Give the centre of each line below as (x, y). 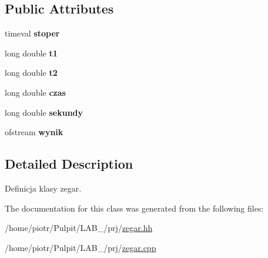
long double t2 (31, 73)
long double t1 (31, 53)
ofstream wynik (34, 132)
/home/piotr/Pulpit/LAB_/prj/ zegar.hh (79, 228)
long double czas (35, 92)
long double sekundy (44, 112)
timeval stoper (32, 33)
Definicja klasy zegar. (43, 188)
